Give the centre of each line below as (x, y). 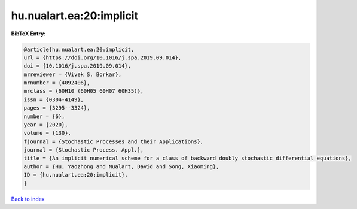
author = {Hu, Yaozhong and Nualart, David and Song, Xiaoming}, (121, 167)
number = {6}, (44, 116)
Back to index (28, 199)
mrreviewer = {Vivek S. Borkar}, (73, 74)
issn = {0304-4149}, (54, 99)
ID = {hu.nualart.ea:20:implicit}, (76, 175)
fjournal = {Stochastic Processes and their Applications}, (114, 141)
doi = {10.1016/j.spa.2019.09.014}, (77, 66)
